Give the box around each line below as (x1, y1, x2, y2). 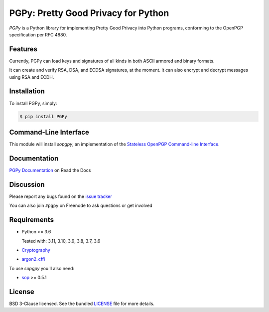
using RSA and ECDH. (9, 74, 54, 80)
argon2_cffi (21, 256, 45, 262)
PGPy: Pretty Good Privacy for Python (9, 7, 169, 18)
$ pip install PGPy (19, 114, 67, 119)
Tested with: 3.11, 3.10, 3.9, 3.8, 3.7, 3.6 (21, 238, 101, 244)
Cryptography (21, 247, 51, 253)
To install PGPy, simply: (9, 100, 57, 106)
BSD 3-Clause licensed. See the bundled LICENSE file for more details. (9, 301, 154, 307)
